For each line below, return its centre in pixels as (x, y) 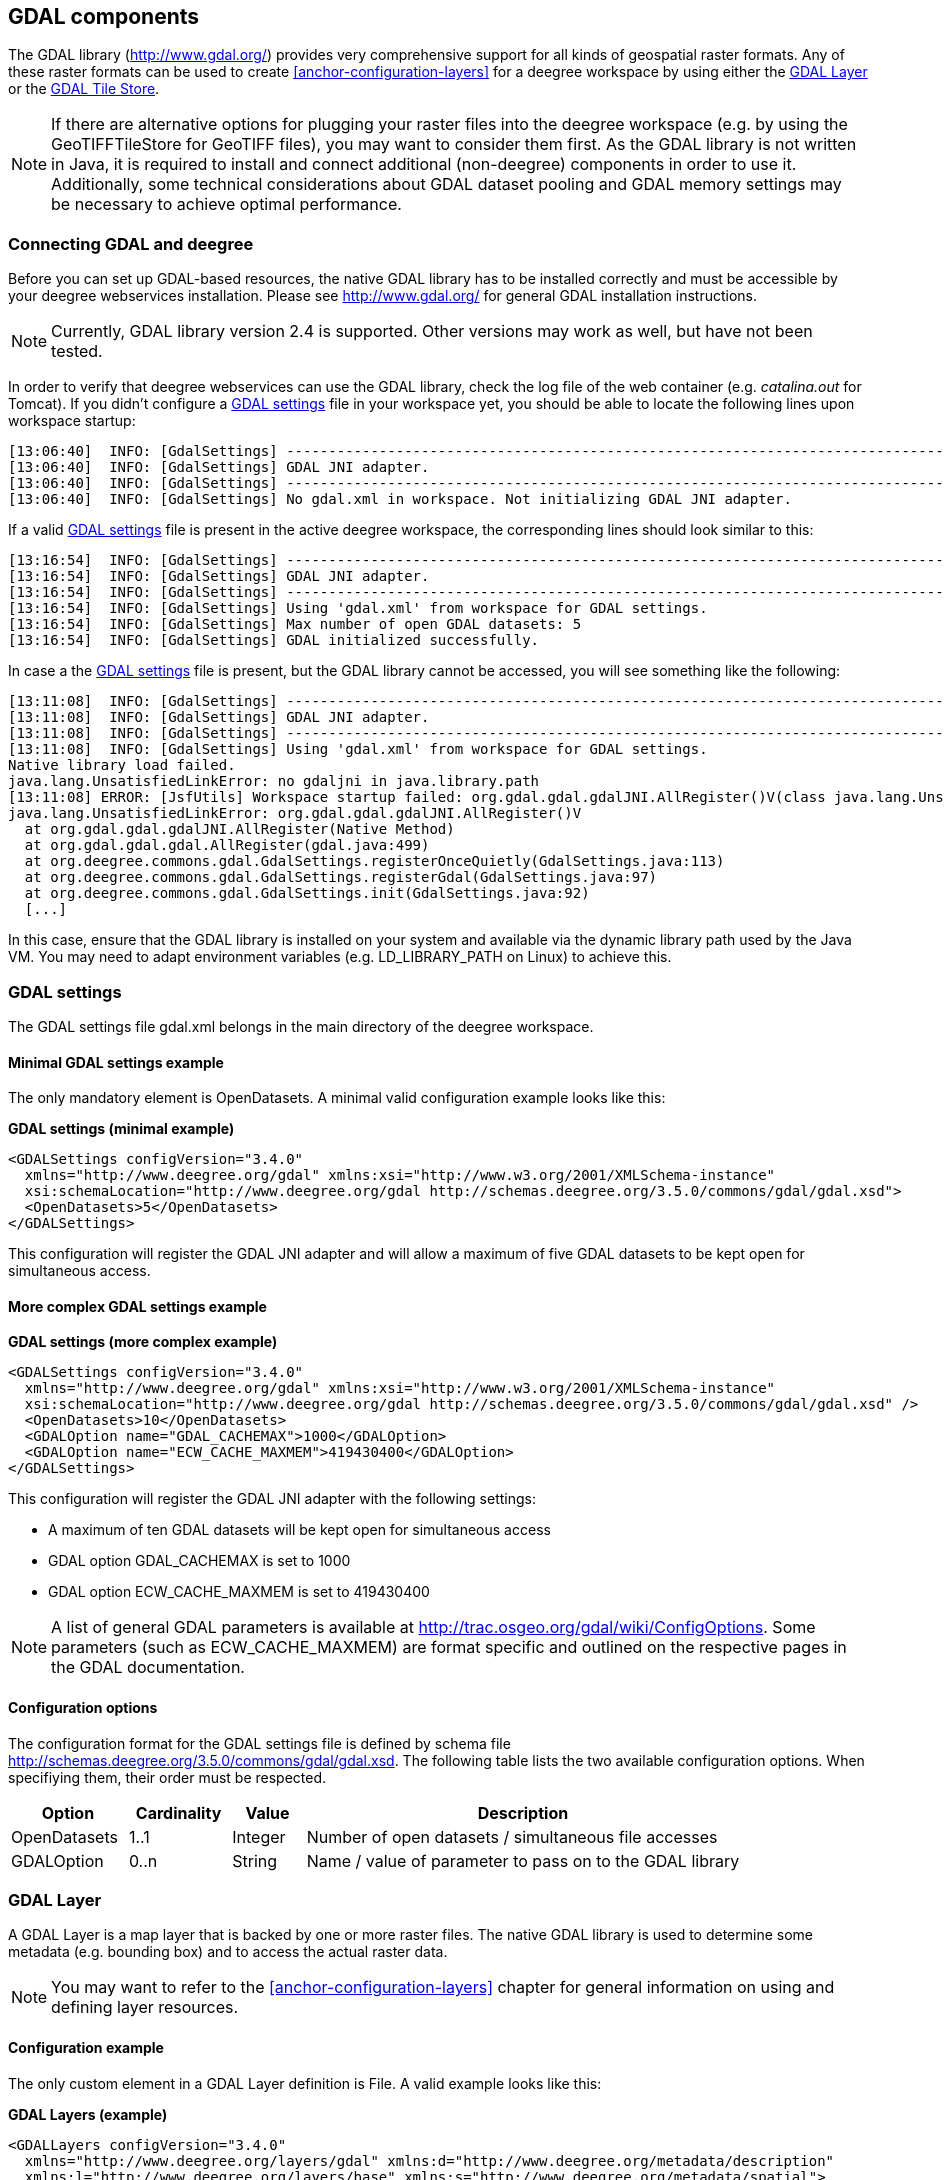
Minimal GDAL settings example (116, 1062)
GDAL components (104, 16)
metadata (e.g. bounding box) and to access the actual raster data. (228, 1952)
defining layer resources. (145, 2007)
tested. (77, 351)
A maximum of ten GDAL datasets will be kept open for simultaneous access (299, 1530)
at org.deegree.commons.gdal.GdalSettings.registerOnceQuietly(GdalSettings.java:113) (374, 861)
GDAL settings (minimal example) (121, 1129)
